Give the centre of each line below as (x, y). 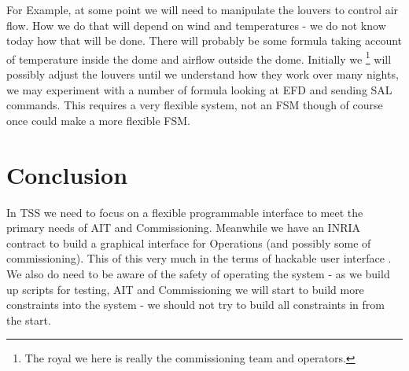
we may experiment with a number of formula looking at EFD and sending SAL (199, 89)
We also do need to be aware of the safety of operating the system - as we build (198, 273)
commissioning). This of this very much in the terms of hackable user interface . (199, 258)
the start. (29, 320)
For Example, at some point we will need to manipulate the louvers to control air (203, 9)
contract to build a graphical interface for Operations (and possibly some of (189, 242)
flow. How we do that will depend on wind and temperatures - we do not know (196, 25)
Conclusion (67, 174)
